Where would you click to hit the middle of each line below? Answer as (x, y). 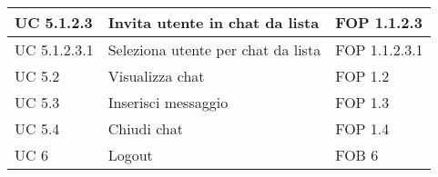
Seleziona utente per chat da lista (214, 49)
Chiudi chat (145, 128)
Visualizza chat (156, 76)
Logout (130, 155)
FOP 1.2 (362, 76)
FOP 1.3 (362, 102)
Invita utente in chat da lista (214, 22)
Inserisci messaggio (168, 102)
